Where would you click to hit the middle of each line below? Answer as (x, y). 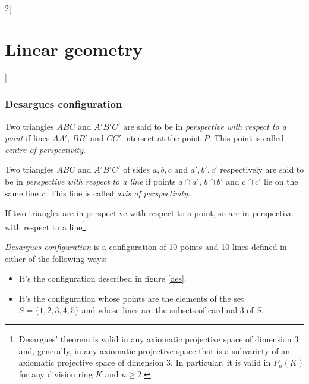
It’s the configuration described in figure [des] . (103, 278)
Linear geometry (74, 49)
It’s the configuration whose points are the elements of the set (131, 298)
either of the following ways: (56, 258)
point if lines (27, 138)
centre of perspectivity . (45, 149)
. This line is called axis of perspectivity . (117, 193)
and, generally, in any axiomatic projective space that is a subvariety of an (154, 350)
